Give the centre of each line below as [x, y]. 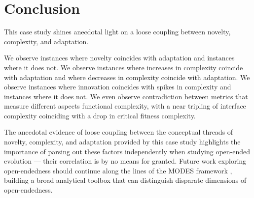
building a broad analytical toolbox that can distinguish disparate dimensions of [125, 180]
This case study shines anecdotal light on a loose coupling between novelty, [117, 32]
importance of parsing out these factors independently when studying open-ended [127, 151]
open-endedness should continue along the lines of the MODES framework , [118, 170]
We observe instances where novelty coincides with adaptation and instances [119, 58]
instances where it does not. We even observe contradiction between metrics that [126, 96]
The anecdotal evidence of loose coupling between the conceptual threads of [119, 132]
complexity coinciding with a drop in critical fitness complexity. [100, 115]
